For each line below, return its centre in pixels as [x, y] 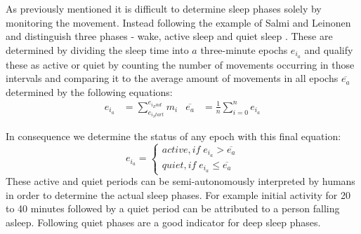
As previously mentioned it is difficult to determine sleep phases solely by [164, 8]
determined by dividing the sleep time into [97, 49]
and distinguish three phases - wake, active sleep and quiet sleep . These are [169, 36]
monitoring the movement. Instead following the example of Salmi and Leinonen [178, 22]
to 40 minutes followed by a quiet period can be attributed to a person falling [173, 208]
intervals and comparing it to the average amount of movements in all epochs [172, 78]
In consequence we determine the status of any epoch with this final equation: [173, 136]
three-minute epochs [244, 49]
